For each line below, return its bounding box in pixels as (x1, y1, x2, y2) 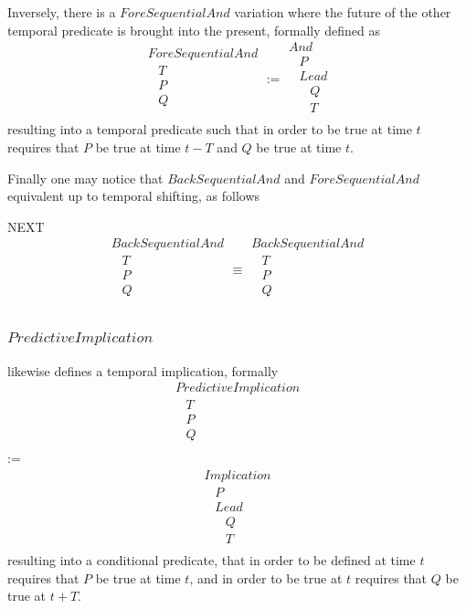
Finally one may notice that (7, 168, 164, 187)
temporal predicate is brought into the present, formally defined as (7, 20, 381, 39)
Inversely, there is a (7, 3, 116, 21)
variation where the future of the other (234, 3, 451, 21)
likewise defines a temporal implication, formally (7, 361, 279, 380)
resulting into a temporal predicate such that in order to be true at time (7, 120, 412, 139)
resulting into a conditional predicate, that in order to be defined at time (7, 551, 416, 570)
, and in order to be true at (189, 568, 343, 587)
